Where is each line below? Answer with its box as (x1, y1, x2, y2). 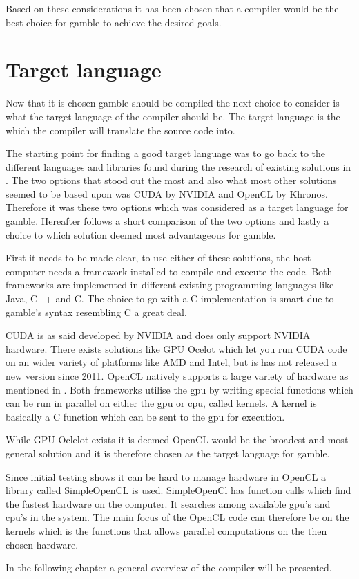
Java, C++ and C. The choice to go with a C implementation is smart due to (6, 291, 334, 306)
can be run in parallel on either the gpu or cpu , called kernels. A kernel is (6, 396, 317, 410)
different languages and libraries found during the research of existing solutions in (6, 159, 351, 174)
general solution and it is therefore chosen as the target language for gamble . (6, 445, 330, 460)
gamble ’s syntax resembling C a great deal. (6, 304, 187, 319)
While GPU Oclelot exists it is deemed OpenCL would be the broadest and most (6, 432, 349, 447)
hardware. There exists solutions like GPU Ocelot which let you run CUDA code (6, 341, 347, 356)
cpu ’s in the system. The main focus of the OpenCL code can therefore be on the (6, 510, 349, 524)
